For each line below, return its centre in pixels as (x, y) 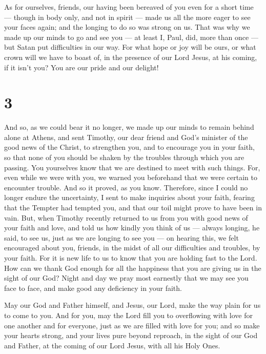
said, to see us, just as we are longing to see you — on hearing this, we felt (121, 237)
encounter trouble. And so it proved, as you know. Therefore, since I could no (126, 187)
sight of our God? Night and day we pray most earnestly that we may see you (126, 278)
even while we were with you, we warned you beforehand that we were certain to (131, 177)
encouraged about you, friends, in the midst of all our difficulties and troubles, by (132, 248)
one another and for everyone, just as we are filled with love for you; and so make (132, 325)
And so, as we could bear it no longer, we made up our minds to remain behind (129, 127)
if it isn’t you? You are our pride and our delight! (81, 67)
